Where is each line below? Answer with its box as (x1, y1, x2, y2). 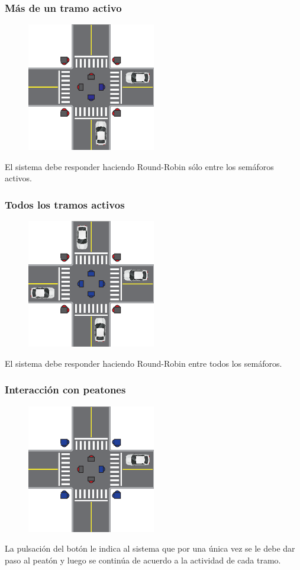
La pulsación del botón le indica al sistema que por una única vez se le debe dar (5, 542, 295, 555)
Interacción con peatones (5, 382, 126, 397)
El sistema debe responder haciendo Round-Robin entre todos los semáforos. (5, 357, 282, 369)
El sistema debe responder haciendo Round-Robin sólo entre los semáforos (5, 160, 274, 172)
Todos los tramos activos (5, 197, 125, 212)
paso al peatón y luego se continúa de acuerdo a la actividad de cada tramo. (5, 553, 281, 566)
